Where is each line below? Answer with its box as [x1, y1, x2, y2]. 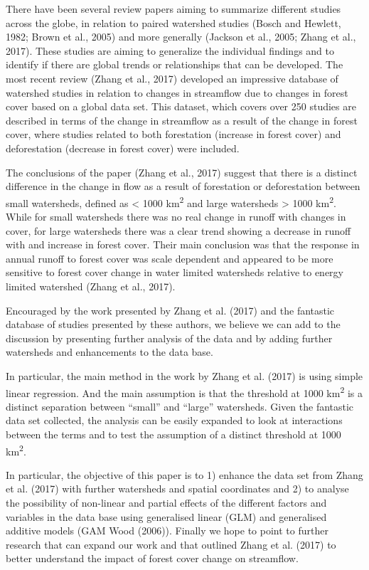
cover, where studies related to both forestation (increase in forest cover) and [6, 127, 341, 142]
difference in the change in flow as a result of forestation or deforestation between [6, 179, 360, 194]
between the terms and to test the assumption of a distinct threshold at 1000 [6, 426, 341, 441]
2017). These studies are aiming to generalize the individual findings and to [6, 43, 335, 58]
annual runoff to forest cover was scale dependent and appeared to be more [6, 250, 333, 265]
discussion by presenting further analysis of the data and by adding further [6, 330, 333, 345]
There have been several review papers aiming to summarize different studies [6, 1, 341, 16]
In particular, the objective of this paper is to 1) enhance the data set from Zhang [6, 467, 363, 482]
